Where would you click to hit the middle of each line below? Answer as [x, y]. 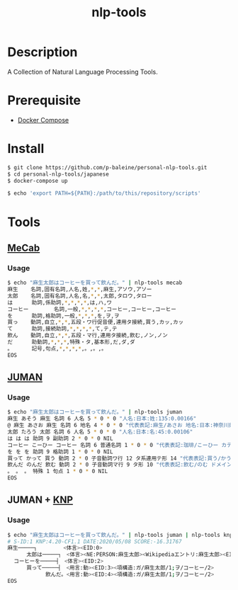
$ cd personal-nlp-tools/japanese [58, 174]
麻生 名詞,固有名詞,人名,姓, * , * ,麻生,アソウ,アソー [80, 290]
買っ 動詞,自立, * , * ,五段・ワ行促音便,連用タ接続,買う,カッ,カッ [96, 322]
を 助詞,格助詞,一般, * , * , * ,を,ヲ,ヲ [63, 316]
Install [26, 149]
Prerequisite [44, 101]
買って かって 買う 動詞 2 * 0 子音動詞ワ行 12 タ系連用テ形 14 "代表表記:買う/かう [119, 458]
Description [42, 52]
